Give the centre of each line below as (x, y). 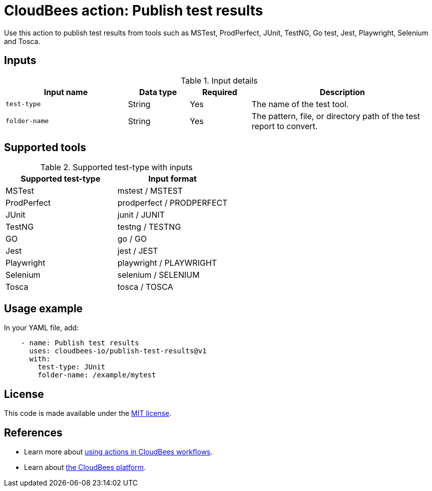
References (33, 432)
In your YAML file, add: (42, 328)
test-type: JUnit (72, 367)
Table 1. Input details (219, 80)
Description (342, 92)
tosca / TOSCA (145, 287)
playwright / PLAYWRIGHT (167, 263)
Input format (172, 179)
